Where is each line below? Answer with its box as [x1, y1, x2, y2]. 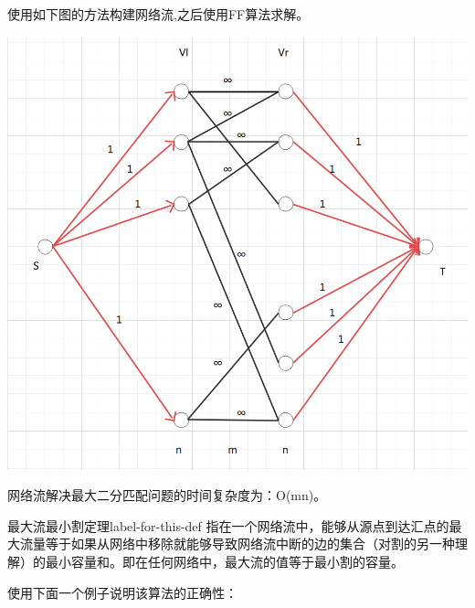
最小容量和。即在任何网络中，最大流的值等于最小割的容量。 [45, 552, 404, 571]
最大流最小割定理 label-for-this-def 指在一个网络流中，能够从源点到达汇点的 [7, 516, 449, 535]
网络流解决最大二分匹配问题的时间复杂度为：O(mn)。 [7, 485, 327, 505]
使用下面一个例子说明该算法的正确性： [7, 582, 237, 602]
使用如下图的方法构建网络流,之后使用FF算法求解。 [7, 5, 310, 23]
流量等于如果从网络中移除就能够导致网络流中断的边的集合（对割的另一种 [19, 534, 455, 553]
